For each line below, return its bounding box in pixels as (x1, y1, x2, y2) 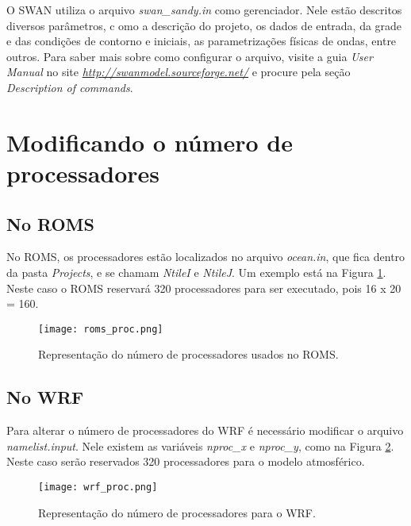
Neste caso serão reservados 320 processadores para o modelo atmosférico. (6, 453, 365, 470)
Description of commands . (6, 79, 133, 95)
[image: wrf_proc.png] (38, 481, 158, 493)
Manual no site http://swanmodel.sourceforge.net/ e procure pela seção (6, 63, 351, 80)
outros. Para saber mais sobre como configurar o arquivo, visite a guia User (6, 48, 373, 64)
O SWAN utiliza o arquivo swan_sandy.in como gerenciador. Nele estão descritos (6, 2, 402, 17)
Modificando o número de (6, 125, 293, 158)
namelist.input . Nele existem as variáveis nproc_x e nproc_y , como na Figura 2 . (6, 437, 394, 454)
